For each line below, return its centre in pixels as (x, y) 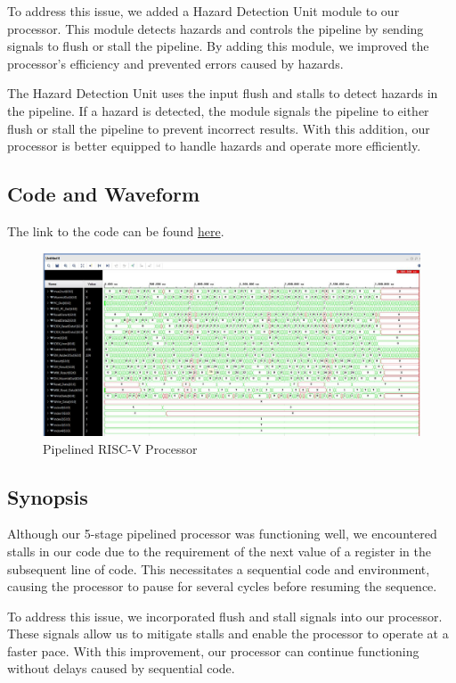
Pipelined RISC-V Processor (120, 448)
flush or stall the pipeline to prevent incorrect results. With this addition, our (219, 128)
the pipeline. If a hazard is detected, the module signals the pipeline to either (218, 110)
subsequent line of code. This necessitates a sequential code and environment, (219, 568)
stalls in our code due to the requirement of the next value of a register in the (220, 551)
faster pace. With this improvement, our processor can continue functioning (213, 650)
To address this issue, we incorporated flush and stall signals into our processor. (225, 616)
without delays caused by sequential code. (121, 668)
